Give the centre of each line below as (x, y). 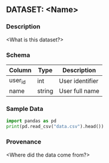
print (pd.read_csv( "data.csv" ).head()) (55, 127)
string (45, 91)
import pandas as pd (32, 121)
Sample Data (25, 109)
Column (20, 70)
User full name (79, 91)
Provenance (24, 142)
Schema (18, 55)
